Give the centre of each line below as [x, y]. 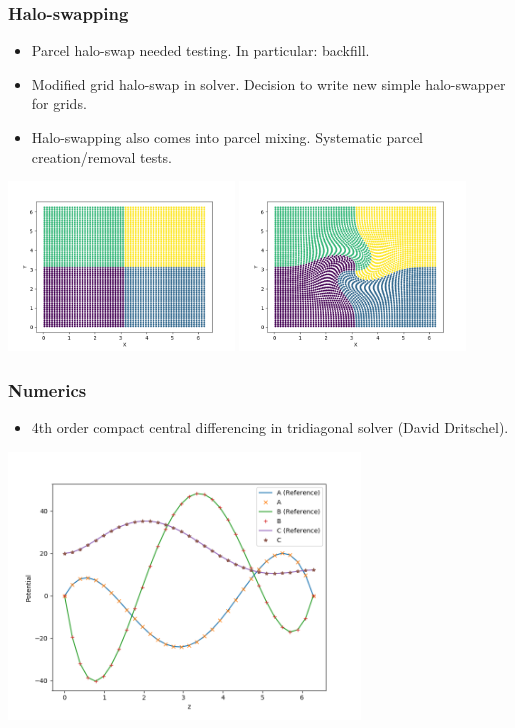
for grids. [59, 103]
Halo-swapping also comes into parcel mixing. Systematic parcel [227, 137]
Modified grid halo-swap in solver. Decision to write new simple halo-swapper [268, 83]
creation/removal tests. [102, 156]
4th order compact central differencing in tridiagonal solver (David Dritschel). [270, 427]
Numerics [47, 389]
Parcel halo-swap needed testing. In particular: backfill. [200, 50]
